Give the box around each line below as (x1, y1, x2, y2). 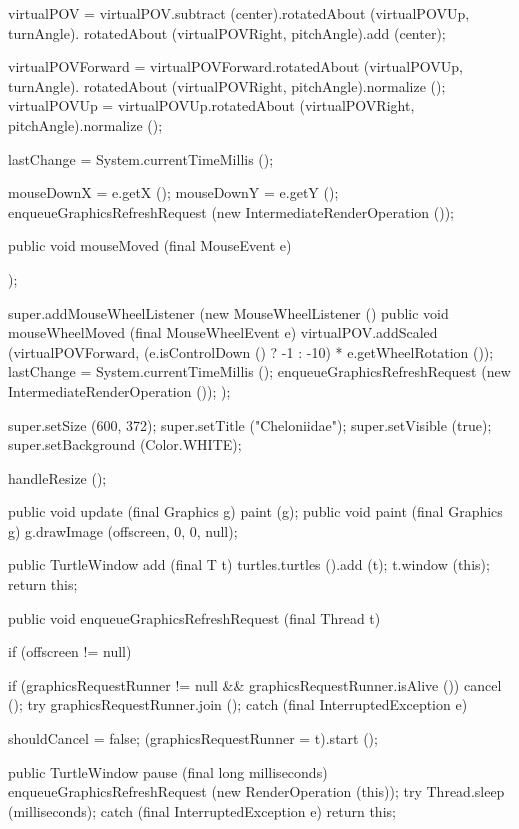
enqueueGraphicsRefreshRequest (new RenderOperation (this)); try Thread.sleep (8, 781, 505, 802)
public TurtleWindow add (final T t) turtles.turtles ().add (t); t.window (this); (8, 554, 490, 575)
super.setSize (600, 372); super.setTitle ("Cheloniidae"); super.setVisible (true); (8, 414, 492, 435)
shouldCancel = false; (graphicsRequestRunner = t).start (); (8, 728, 378, 749)
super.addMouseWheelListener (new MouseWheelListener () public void (8, 302, 449, 323)
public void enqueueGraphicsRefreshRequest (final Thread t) (8, 607, 381, 628)
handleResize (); (8, 467, 107, 488)
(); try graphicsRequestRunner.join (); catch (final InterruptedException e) (8, 694, 468, 715)
